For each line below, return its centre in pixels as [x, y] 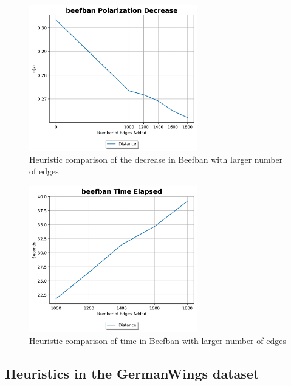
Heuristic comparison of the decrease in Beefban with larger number [156, 159]
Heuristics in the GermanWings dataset [132, 373]
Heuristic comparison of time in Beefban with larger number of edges [158, 340]
